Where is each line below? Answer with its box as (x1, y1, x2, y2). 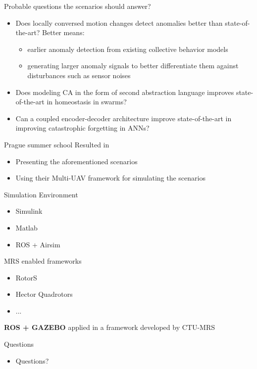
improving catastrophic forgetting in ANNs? (15, 123, 150, 133)
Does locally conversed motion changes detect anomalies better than (15, 17, 223, 28)
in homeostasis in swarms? (47, 96, 127, 107)
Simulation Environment (4, 189, 78, 199)
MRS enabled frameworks (4, 256, 82, 266)
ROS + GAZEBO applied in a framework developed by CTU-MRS (4, 322, 215, 332)
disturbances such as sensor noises (27, 70, 131, 80)
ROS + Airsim (15, 239, 60, 249)
